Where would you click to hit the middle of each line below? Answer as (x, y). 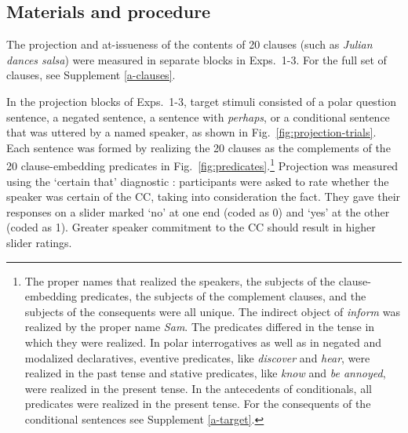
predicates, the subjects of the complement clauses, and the (223, 296)
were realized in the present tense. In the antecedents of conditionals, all (198, 388)
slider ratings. (39, 242)
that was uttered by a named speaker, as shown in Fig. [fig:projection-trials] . (191, 132)
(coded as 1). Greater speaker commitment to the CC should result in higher (191, 227)
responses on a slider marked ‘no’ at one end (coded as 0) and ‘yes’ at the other (198, 211)
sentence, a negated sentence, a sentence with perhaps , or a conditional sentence (198, 116)
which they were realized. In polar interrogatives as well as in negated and (203, 342)
